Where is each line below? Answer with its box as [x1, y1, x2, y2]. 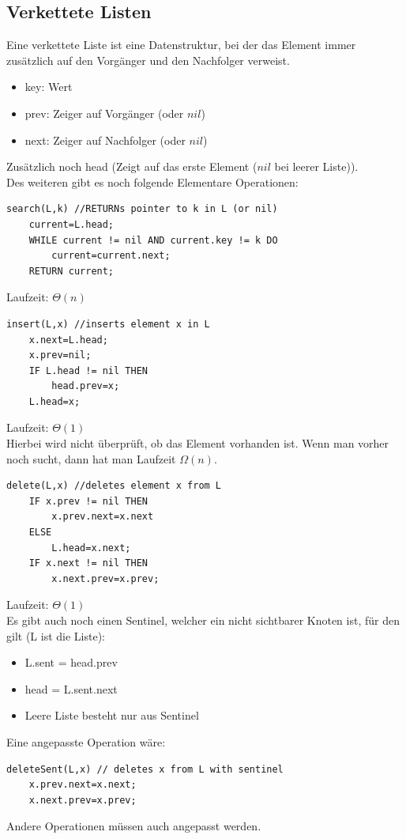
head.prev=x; [51, 380, 120, 392]
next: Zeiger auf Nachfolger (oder [24, 131, 186, 148]
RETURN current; [28, 265, 115, 277]
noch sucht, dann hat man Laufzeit [6, 450, 176, 467]
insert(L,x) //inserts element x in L [6, 318, 210, 330]
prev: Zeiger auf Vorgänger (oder [24, 104, 184, 121]
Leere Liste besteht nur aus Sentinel [24, 707, 199, 724]
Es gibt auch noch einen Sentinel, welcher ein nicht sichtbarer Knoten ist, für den [6, 612, 400, 629]
